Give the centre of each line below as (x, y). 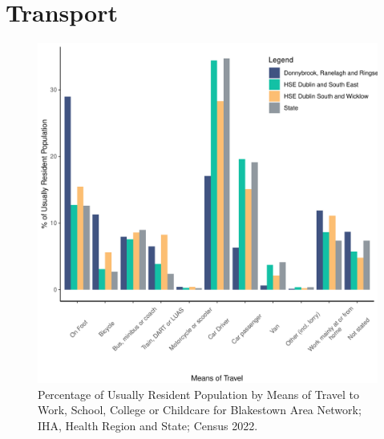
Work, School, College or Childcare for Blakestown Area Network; (200, 410)
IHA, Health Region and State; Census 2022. (148, 425)
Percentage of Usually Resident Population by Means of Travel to (199, 394)
